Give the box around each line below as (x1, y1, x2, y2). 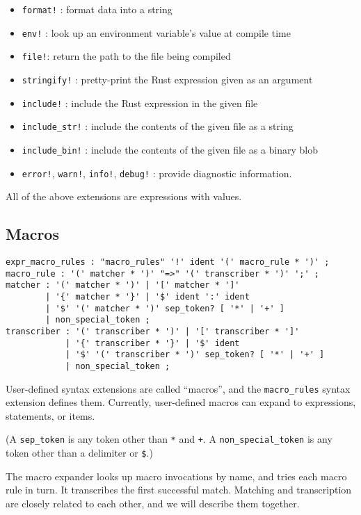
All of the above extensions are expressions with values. (6, 189, 242, 204)
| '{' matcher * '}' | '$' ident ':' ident (45, 292, 250, 302)
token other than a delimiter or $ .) (6, 445, 153, 460)
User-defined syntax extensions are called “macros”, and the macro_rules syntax (6, 381, 351, 395)
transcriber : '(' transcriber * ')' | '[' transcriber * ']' (6, 326, 300, 336)
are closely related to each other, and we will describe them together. (6, 496, 300, 510)
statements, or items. (6, 408, 95, 423)
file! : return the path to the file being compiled (22, 49, 231, 63)
